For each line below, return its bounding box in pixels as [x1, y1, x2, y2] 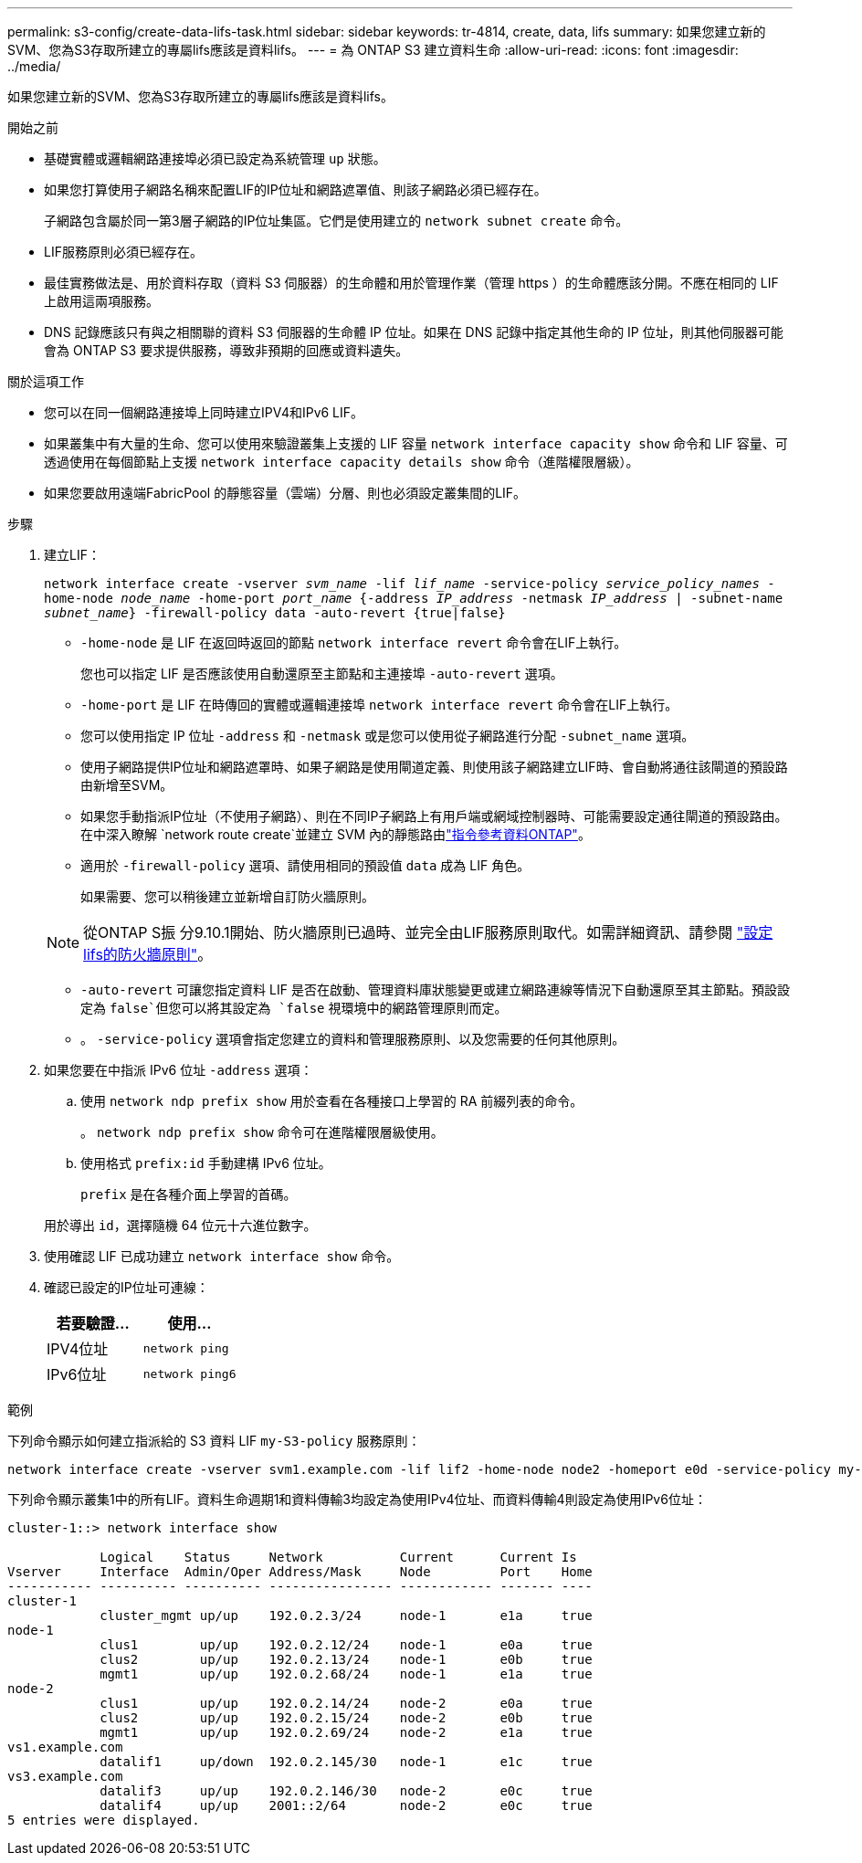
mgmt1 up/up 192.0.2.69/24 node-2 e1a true [100, 1725, 593, 1740]
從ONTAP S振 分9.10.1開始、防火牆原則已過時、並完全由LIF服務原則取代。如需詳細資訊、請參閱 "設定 [83, 923, 773, 942]
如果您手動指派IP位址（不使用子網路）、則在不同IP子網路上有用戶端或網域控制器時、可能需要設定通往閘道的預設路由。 [80, 808, 788, 824]
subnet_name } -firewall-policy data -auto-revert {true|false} [44, 605, 506, 620]
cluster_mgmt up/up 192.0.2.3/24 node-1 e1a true [100, 1608, 593, 1623]
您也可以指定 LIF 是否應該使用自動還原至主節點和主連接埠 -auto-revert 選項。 [80, 666, 563, 681]
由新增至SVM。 [80, 777, 173, 793]
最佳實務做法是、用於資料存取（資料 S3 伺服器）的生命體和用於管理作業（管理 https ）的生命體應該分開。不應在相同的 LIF [44, 275, 779, 290]
